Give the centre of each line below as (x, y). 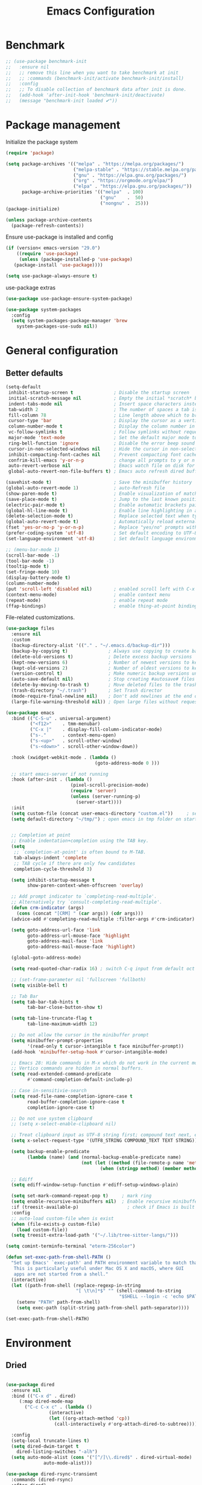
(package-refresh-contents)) (48, 225)
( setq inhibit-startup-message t (53, 880)
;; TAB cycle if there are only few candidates (74, 863)
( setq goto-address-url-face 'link (56, 930)
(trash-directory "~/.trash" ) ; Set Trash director (87, 690)
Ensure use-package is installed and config (59, 237)
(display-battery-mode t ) (38, 578)
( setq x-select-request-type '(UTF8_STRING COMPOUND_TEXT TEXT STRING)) (104, 1141)
